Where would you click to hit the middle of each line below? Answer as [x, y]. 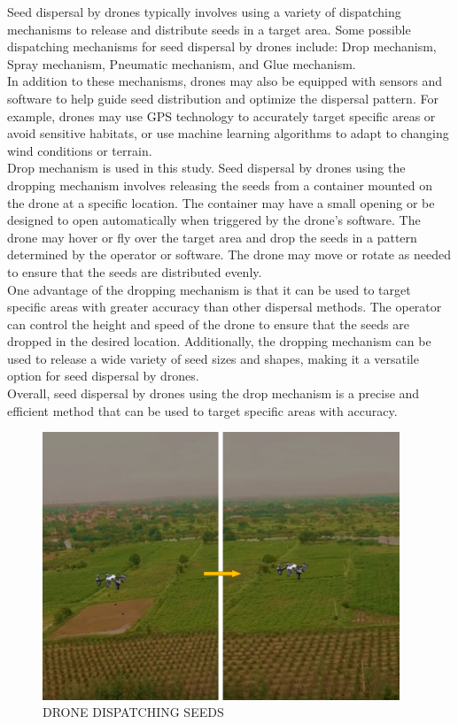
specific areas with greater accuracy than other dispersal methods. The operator [225, 307]
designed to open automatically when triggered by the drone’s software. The [214, 220]
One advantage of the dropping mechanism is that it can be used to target [209, 289]
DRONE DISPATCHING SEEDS [133, 712]
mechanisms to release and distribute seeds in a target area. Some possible [209, 29]
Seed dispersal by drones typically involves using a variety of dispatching [204, 12]
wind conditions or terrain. [80, 150]
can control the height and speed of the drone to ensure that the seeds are [208, 323]
